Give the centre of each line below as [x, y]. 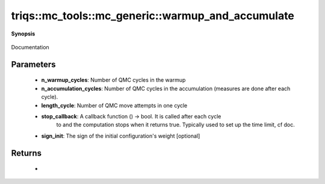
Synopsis [23, 34]
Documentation [30, 47]
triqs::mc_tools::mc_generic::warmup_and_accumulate [153, 16]
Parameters [33, 64]
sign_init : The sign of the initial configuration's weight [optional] [121, 136]
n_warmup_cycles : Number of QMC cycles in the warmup [113, 80]
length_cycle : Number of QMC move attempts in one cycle [114, 105]
